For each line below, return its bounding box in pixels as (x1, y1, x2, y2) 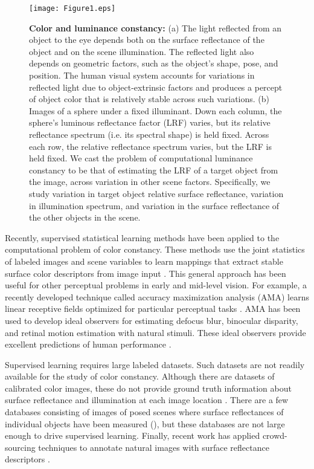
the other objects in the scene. (29, 211, 141, 224)
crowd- (262, 429, 287, 442)
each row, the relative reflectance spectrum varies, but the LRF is (29, 140, 272, 152)
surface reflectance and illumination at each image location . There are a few (5, 393, 289, 406)
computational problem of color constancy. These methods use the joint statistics (5, 243, 305, 256)
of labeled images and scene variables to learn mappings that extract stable (5, 254, 283, 267)
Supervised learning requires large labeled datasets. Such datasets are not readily (5, 358, 305, 370)
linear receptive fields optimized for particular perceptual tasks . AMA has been (5, 302, 301, 315)
